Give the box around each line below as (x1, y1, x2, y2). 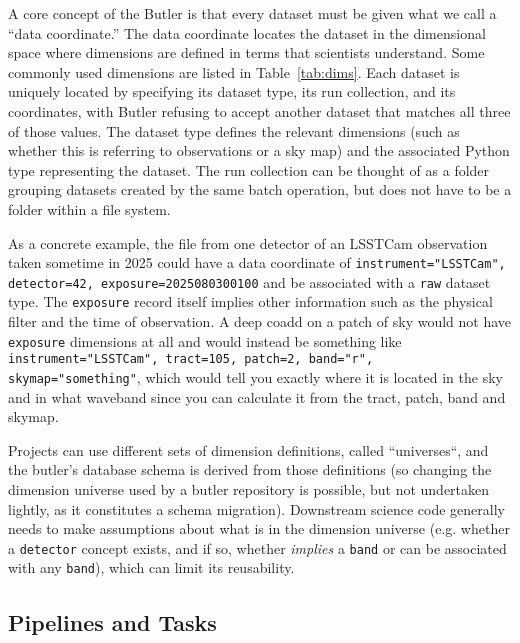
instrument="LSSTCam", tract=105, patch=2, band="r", (8, 352, 374, 367)
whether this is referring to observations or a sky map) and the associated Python (8, 140, 510, 161)
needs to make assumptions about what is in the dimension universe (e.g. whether (8, 518, 510, 539)
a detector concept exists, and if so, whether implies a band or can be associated (8, 537, 507, 558)
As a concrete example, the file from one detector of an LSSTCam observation (8, 232, 488, 253)
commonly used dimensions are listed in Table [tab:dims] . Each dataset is (8, 61, 460, 82)
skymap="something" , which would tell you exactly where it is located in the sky (8, 367, 503, 387)
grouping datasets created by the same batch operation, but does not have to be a (8, 179, 512, 200)
